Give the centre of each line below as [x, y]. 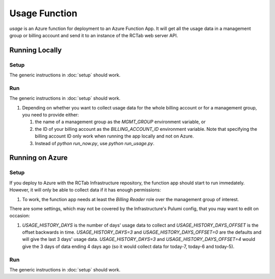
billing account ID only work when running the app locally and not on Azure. [114, 136]
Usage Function [43, 13]
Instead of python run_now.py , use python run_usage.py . [95, 143]
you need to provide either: [50, 115]
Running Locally [36, 50]
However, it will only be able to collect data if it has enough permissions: [85, 190]
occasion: [20, 216]
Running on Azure [39, 158]
